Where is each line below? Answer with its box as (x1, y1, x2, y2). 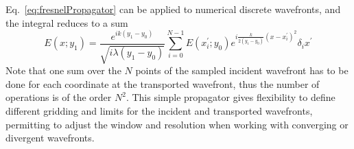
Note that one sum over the (5, 63, 121, 78)
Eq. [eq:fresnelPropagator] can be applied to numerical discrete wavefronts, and (5, 2, 341, 16)
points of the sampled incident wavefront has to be (135, 63, 349, 78)
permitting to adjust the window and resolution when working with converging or (5, 117, 349, 131)
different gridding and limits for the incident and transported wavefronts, (5, 103, 313, 117)
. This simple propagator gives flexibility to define (126, 90, 335, 104)
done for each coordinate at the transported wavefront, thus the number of (5, 76, 320, 91)
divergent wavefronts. (5, 130, 95, 145)
